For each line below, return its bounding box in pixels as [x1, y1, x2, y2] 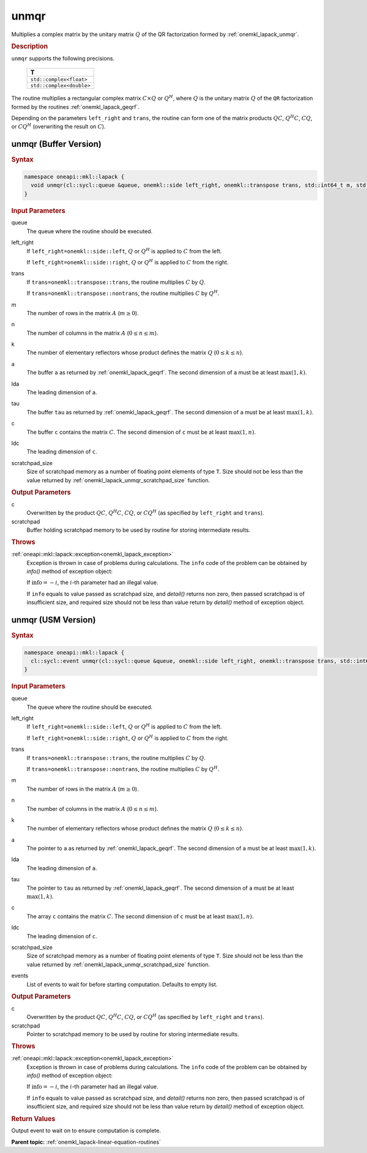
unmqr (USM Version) [11, 615, 96, 625]
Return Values [11, 1114, 56, 1123]
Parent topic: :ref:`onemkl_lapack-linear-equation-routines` [11, 1138, 161, 1146]
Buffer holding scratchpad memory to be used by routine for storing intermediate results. [26, 526, 251, 534]
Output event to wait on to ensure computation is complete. [11, 1127, 161, 1135]
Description [11, 42, 48, 50]
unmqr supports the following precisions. [11, 54, 115, 62]
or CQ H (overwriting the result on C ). [11, 122, 106, 130]
